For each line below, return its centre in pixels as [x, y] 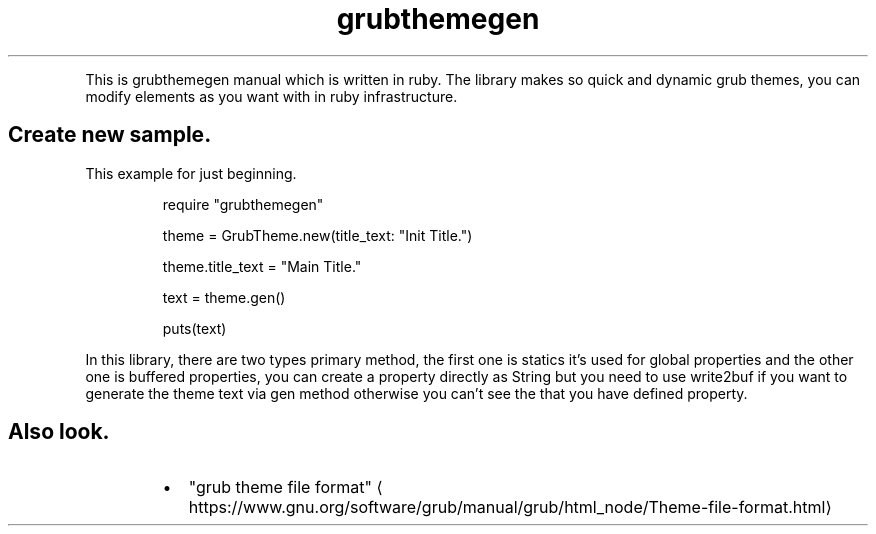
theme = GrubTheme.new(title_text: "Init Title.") [317, 235]
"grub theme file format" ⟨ [285, 487]
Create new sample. [110, 135]
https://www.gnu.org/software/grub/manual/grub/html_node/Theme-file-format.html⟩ [510, 507]
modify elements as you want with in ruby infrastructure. [271, 96]
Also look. [59, 432]
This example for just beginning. [191, 173]
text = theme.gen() [224, 297]
